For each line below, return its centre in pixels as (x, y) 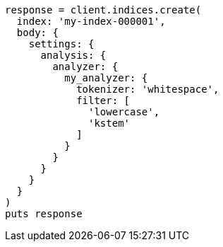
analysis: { (73, 55)
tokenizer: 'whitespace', (148, 89)
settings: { (61, 44)
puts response (44, 214)
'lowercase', (124, 112)
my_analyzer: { (106, 78)
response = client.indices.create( (103, 10)
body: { (37, 33)
